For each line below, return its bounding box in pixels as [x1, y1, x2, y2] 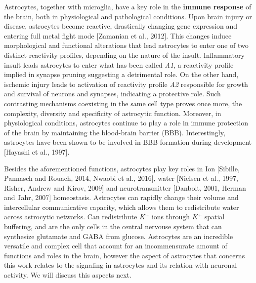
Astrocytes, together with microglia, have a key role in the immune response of [4, 1, 252, 11]
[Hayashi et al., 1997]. [4, 146, 70, 157]
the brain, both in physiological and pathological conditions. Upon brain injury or [4, 11, 252, 21]
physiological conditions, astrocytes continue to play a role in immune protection [4, 118, 248, 128]
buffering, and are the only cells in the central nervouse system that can [4, 221, 222, 232]
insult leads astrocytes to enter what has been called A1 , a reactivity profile [4, 59, 234, 70]
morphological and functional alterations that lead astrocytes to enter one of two [4, 40, 249, 50]
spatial [204, 211, 225, 222]
